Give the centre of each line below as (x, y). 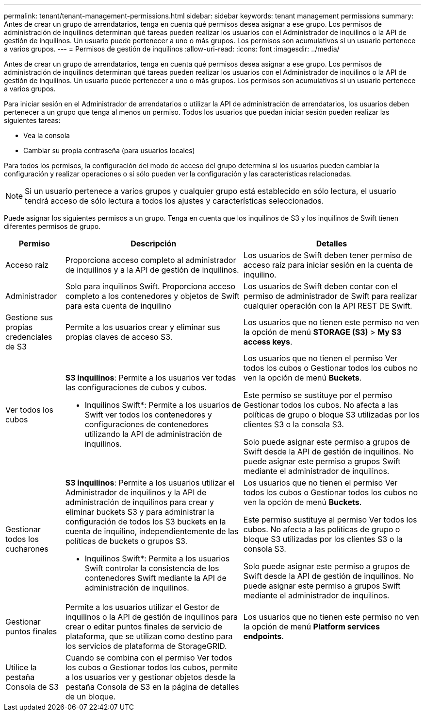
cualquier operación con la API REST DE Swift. (328, 306)
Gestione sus (29, 317)
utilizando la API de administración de (153, 434)
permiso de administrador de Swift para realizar (330, 296)
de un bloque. (90, 697)
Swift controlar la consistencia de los (152, 568)
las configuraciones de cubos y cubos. (136, 387)
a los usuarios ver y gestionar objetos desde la (150, 677)
